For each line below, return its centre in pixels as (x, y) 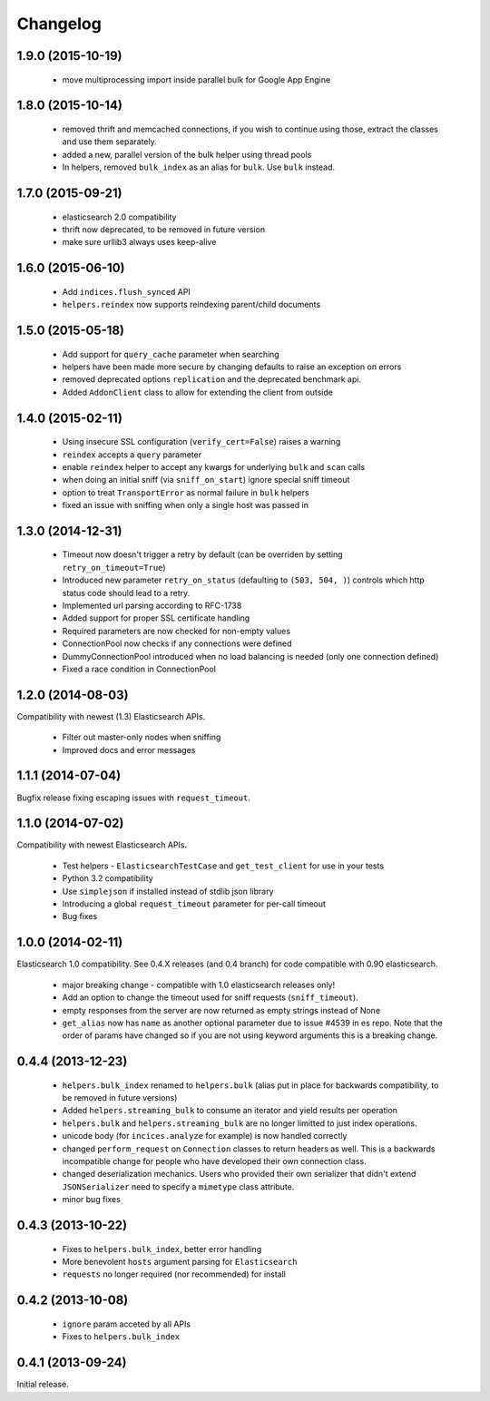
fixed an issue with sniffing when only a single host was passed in (185, 505)
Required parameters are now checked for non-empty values (176, 631)
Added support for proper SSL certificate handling (156, 618)
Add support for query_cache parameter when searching (171, 354)
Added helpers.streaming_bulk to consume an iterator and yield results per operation (230, 1111)
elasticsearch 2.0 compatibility (119, 217)
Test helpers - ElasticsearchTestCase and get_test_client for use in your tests (223, 866)
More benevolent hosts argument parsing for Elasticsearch (180, 1262)
